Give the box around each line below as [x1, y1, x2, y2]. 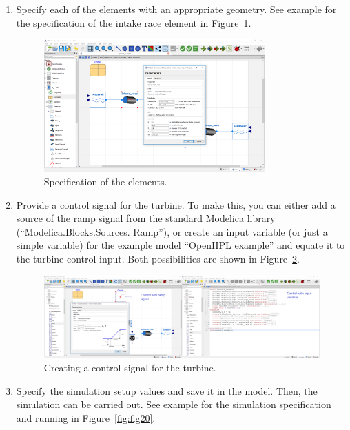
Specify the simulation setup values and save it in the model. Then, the [16, 383, 318, 398]
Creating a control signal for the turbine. [43, 360, 216, 375]
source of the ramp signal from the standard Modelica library [16, 211, 276, 225]
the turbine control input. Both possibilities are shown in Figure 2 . [16, 252, 300, 266]
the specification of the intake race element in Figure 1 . [16, 15, 251, 30]
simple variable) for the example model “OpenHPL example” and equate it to [16, 238, 345, 252]
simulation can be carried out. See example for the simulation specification [16, 397, 331, 411]
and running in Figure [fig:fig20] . [16, 410, 156, 424]
